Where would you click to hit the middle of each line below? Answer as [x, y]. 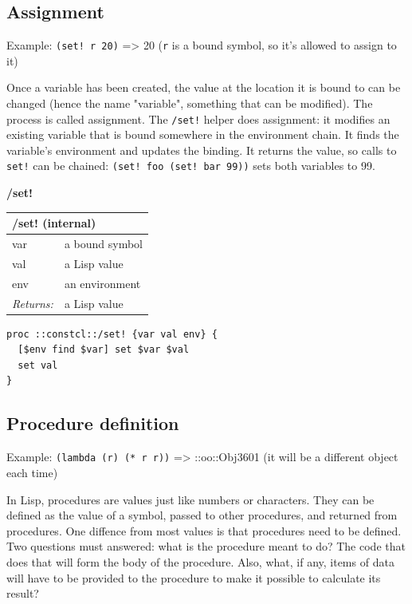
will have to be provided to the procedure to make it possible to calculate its [194, 577]
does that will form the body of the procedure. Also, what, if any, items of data [200, 561]
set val [38, 365]
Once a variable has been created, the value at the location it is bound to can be [204, 87]
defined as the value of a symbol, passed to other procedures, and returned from [202, 515]
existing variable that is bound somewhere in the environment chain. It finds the [203, 134]
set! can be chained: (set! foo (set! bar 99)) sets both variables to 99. [191, 166]
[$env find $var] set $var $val [104, 350]
